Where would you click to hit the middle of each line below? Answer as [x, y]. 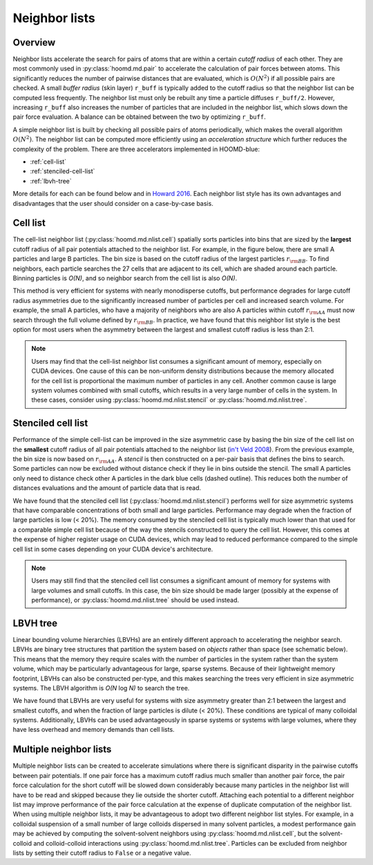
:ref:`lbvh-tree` [51, 181]
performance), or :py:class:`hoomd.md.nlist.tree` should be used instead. [135, 600]
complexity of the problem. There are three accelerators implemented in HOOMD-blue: [136, 149]
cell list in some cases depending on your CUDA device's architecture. [113, 549]
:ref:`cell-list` [48, 162]
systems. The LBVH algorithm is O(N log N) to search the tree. [101, 688]
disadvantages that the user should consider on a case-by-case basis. [113, 203]
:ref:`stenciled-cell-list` [63, 171]
